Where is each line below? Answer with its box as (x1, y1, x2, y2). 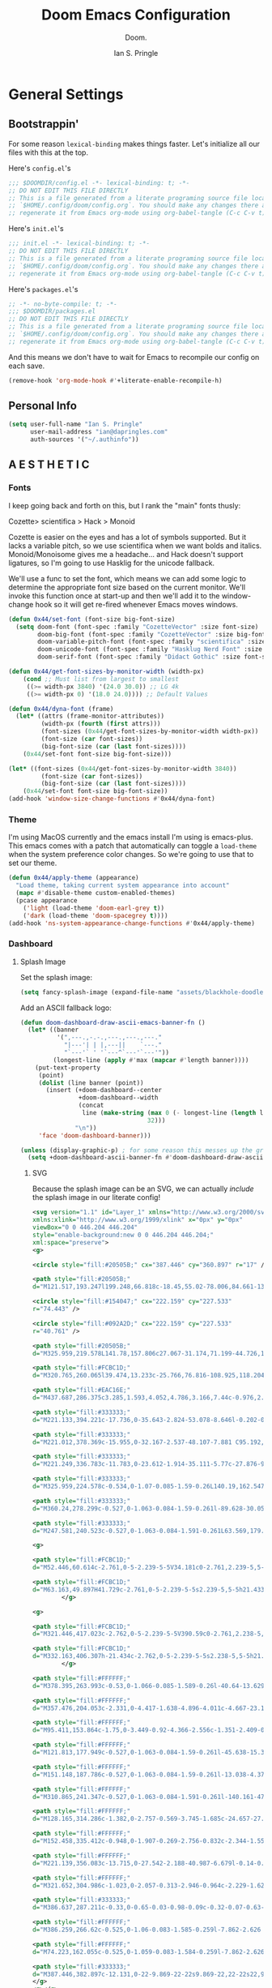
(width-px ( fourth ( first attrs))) (40, 720, 161, 728)
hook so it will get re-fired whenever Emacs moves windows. (35, 599, 239, 609)
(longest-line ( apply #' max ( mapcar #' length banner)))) (53, 1056, 249, 1064)
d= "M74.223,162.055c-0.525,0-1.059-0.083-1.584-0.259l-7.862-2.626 (32, 1947, 265, 1956)
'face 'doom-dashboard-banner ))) (38, 1131, 151, 1140)
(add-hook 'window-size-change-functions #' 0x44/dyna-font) (8, 795, 216, 803)
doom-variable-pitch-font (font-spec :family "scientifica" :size (37, 638, 266, 646)
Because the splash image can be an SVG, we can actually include (32, 1184, 254, 1193)
